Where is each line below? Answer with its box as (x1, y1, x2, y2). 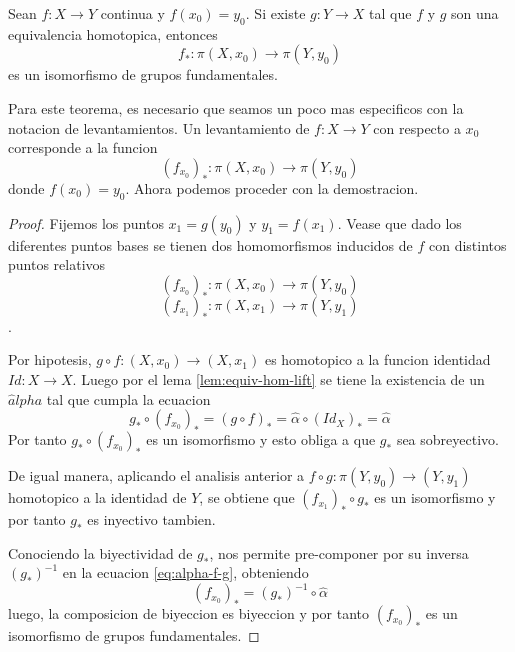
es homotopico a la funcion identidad (264, 349, 491, 370)
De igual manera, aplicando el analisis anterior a (8, 465, 305, 486)
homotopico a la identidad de (8, 487, 187, 508)
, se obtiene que (199, 487, 295, 508)
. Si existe (245, 3, 306, 23)
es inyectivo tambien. (87, 509, 216, 530)
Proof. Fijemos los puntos (8, 212, 164, 233)
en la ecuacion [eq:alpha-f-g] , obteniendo (62, 562, 309, 583)
